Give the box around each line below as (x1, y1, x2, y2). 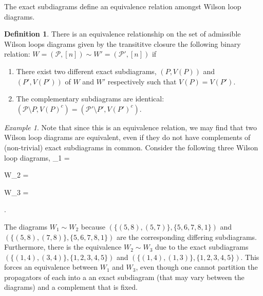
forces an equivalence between (4, 262, 98, 272)
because (81, 221, 105, 232)
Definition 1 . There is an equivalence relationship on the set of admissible (4, 28, 241, 39)
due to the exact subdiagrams (155, 241, 249, 252)
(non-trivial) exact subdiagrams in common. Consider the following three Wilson (4, 142, 258, 152)
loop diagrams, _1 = (4, 152, 70, 163)
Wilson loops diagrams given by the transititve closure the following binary (4, 38, 241, 49)
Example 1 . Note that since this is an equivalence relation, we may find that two (4, 121, 257, 132)
